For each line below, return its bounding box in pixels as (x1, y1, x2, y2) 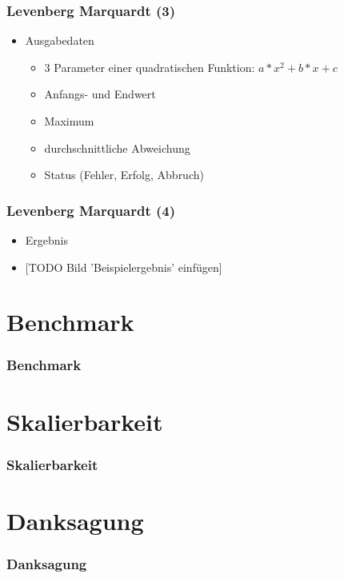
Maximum (44, 113, 94, 129)
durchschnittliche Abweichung (44, 139, 190, 156)
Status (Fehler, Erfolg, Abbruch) (44, 166, 204, 183)
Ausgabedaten (25, 32, 94, 49)
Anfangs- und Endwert (44, 86, 156, 102)
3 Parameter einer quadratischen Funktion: (44, 58, 255, 75)
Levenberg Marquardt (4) (6, 200, 176, 220)
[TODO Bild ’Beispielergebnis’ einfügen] (25, 258, 222, 275)
